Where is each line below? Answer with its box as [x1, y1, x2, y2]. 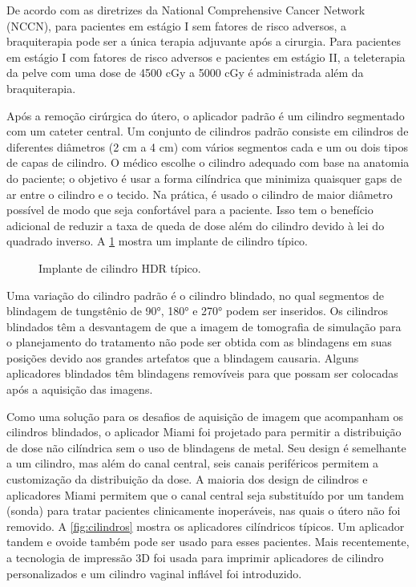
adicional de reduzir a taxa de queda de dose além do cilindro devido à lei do [6, 217, 385, 233]
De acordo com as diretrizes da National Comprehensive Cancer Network [6, 2, 366, 18]
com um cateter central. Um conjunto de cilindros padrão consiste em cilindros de [6, 123, 409, 140]
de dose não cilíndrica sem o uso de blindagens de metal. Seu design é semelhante [6, 439, 406, 455]
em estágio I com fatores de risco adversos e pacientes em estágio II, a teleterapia [6, 48, 406, 65]
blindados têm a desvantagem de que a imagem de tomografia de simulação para [6, 318, 402, 334]
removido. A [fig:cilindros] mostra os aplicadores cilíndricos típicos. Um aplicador [6, 517, 405, 534]
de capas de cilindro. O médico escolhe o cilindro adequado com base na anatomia [6, 154, 410, 171]
